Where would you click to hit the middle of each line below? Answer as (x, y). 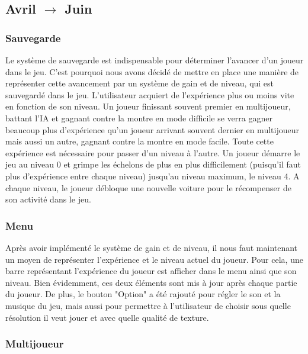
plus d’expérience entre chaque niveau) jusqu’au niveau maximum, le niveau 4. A (153, 176)
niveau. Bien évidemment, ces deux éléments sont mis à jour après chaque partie (151, 282)
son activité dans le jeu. (48, 199)
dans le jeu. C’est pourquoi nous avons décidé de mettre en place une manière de (152, 71)
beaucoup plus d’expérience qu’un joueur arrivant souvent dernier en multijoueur (152, 129)
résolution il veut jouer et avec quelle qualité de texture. (107, 317)
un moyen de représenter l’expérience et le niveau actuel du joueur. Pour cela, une (154, 259)
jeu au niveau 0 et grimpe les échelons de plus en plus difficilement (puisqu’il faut (153, 164)
